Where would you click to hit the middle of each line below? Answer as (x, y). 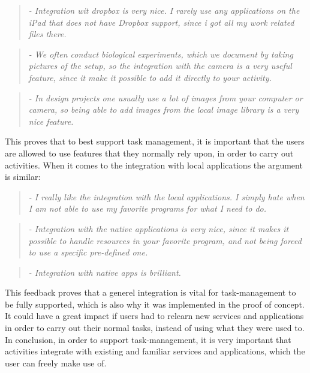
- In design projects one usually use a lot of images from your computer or (165, 97)
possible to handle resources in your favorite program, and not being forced (165, 240)
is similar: (23, 177)
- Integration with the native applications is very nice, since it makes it (159, 228)
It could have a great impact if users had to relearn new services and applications (154, 316)
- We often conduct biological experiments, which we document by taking (161, 54)
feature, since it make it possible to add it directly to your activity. (150, 77)
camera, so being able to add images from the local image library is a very (164, 109)
